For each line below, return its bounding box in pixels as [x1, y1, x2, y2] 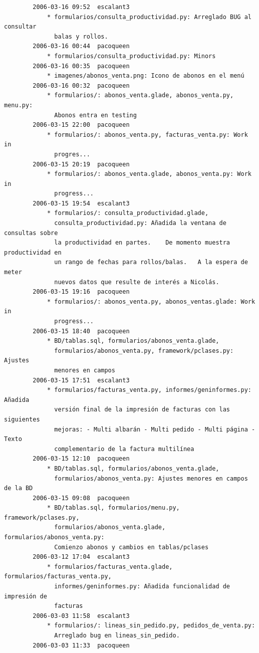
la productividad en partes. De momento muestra [54, 239, 230, 247]
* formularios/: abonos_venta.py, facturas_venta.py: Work [47, 131, 248, 138]
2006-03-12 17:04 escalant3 [33, 553, 130, 561]
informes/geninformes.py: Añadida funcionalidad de [54, 583, 230, 590]
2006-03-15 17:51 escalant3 [33, 376, 130, 384]
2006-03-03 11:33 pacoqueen [33, 641, 130, 649]
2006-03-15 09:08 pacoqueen [33, 494, 130, 502]
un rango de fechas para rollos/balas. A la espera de [54, 259, 248, 266]
